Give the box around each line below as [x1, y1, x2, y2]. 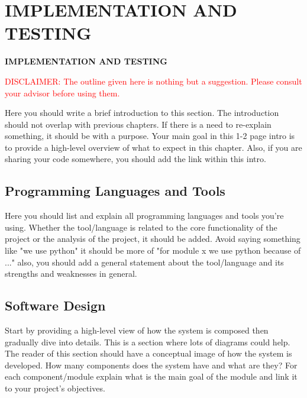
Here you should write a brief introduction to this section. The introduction [5, 106, 279, 119]
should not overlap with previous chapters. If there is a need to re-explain [5, 118, 272, 130]
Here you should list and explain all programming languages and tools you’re [5, 209, 284, 222]
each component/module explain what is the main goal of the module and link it [5, 370, 298, 383]
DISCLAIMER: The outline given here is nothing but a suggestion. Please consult [5, 75, 302, 87]
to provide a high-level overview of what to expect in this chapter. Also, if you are [5, 141, 302, 153]
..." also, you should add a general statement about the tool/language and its [5, 255, 284, 268]
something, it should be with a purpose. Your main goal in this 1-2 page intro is [5, 130, 295, 142]
